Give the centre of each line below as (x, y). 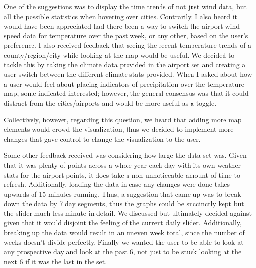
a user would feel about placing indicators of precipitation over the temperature (124, 83)
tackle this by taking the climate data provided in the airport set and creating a (125, 64)
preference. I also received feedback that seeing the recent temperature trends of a (128, 45)
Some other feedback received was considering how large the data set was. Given (125, 155)
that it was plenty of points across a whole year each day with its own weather (123, 164)
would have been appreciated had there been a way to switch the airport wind (122, 26)
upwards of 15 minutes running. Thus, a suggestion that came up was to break (123, 194)
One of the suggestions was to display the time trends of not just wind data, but (125, 6)
